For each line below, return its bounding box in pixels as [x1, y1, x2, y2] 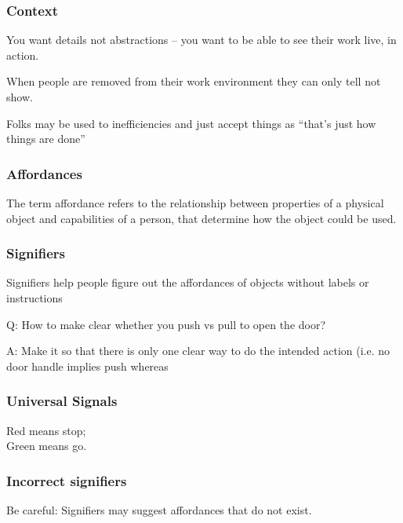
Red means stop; [6, 422, 86, 438]
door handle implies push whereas [6, 357, 169, 374]
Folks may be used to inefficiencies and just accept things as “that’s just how [6, 115, 376, 131]
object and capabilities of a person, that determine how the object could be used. [6, 210, 397, 226]
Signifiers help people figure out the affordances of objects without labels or [6, 274, 369, 291]
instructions [6, 290, 63, 305]
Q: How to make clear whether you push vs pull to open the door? [6, 316, 326, 332]
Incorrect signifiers [6, 470, 127, 490]
